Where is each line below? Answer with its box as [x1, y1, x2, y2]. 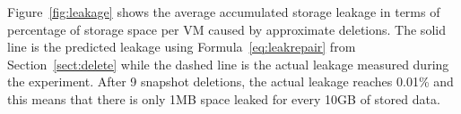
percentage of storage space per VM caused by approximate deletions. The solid [7, 20, 446, 38]
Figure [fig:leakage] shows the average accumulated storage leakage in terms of [7, 3, 440, 20]
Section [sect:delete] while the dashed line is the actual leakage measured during [7, 54, 449, 73]
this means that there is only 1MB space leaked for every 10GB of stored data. [7, 89, 440, 108]
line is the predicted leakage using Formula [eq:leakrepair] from [7, 37, 356, 56]
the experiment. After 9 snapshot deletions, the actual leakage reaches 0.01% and [7, 72, 454, 91]
